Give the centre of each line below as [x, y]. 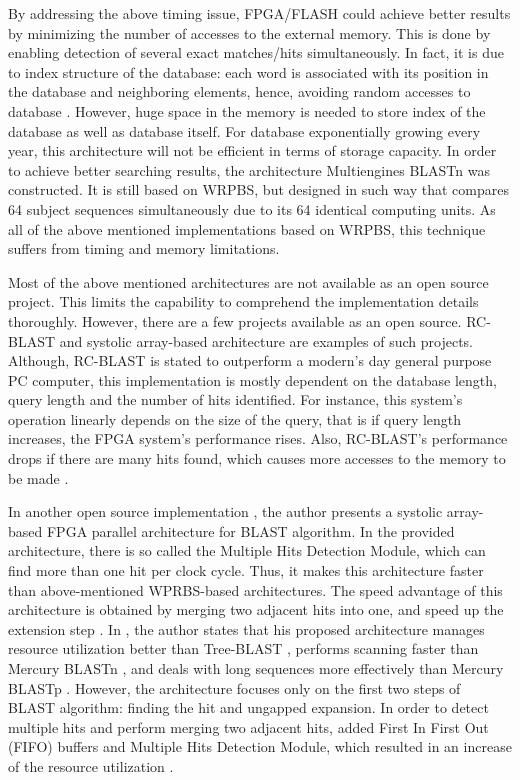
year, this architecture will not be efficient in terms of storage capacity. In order [252, 150]
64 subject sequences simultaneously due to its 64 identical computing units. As [252, 208]
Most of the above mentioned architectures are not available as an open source [248, 281]
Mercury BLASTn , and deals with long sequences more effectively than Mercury [256, 668]
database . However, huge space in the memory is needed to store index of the [247, 110]
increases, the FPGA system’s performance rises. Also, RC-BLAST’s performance [258, 438]
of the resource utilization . [91, 765]
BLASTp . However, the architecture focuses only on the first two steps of [234, 687]
